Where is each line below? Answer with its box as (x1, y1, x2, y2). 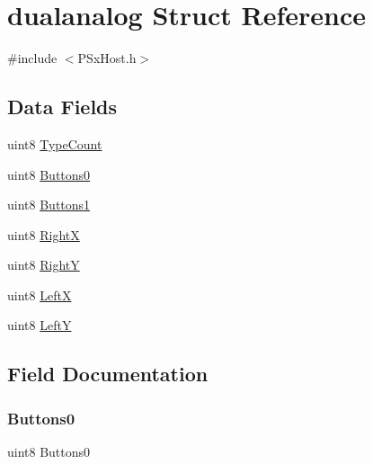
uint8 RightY (7, 255, 80, 274)
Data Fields (7, 93, 118, 120)
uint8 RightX (7, 225, 80, 244)
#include (7, 49, 58, 67)
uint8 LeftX (7, 285, 72, 304)
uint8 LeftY (7, 316, 72, 335)
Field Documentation (7, 360, 209, 388)
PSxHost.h (77, 49, 137, 67)
